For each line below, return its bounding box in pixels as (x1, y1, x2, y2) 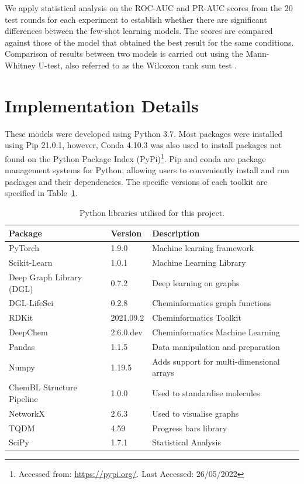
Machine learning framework (152, 242, 254, 254)
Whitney (5, 59, 36, 71)
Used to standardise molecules (152, 387, 260, 399)
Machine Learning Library (152, 256, 246, 269)
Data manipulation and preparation (152, 341, 280, 352)
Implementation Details (5, 93, 199, 117)
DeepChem (9, 326, 48, 338)
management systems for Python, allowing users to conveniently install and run (5, 164, 289, 176)
